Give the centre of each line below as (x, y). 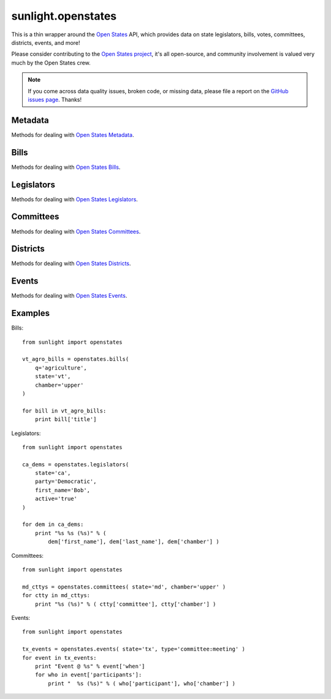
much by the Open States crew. (51, 63)
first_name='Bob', (63, 490)
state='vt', (53, 377)
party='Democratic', (66, 481)
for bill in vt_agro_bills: (64, 411)
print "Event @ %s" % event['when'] (90, 666)
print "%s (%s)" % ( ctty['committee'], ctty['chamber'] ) (125, 604)
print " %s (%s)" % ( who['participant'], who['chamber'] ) (142, 683)
